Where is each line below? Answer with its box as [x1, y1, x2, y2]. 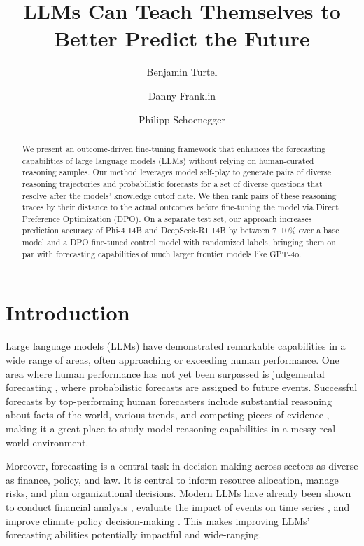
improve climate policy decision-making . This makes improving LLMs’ [6, 513, 310, 528]
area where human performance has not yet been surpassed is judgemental [6, 366, 325, 381]
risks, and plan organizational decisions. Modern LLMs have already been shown [6, 486, 351, 500]
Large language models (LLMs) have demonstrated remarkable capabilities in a [6, 339, 346, 353]
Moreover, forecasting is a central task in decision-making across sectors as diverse [6, 458, 358, 473]
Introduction [6, 298, 130, 327]
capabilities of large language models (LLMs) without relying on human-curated [22, 154, 314, 166]
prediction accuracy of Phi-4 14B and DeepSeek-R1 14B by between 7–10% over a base [22, 224, 339, 236]
